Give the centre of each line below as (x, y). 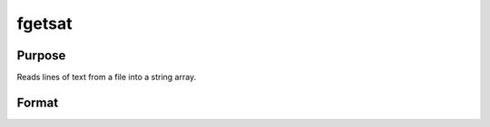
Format (38, 102)
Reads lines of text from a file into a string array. (107, 77)
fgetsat (44, 23)
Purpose (41, 55)
